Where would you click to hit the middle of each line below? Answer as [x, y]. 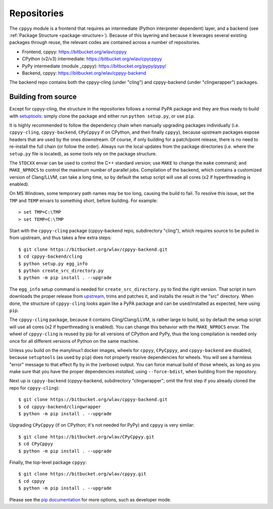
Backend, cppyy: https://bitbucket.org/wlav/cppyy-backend [84, 73]
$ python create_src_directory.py [61, 271]
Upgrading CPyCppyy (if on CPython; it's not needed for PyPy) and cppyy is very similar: [102, 425]
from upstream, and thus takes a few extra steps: [60, 238]
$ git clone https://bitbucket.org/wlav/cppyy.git [82, 474]
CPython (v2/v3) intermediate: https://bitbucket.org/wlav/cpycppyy [92, 59]
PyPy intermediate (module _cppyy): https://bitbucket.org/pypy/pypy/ [94, 66]
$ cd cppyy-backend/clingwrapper [60, 407]
